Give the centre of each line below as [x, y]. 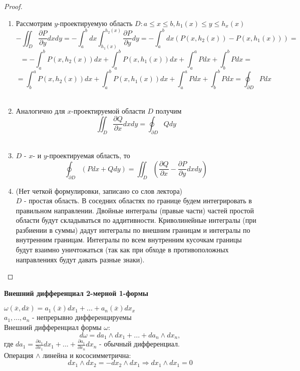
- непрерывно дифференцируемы [82, 317]
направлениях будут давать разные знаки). [80, 259]
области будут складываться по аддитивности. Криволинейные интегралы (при [136, 220]
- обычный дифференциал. [139, 344]
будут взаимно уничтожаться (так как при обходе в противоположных [122, 250]
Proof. [13, 6]
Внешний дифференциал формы [53, 327]
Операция [19, 355]
